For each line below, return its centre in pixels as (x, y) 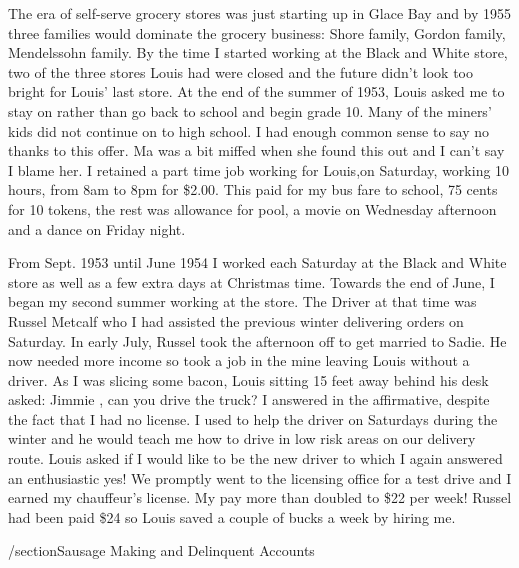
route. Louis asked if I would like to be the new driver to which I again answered (255, 458)
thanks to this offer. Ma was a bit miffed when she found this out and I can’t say (256, 150)
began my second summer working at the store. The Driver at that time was (242, 301)
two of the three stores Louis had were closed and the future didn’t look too (240, 71)
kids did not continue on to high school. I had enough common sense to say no (249, 130)
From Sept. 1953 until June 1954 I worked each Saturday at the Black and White (257, 262)
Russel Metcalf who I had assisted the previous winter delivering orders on (236, 320)
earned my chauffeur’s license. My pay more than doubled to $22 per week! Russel (260, 497)
